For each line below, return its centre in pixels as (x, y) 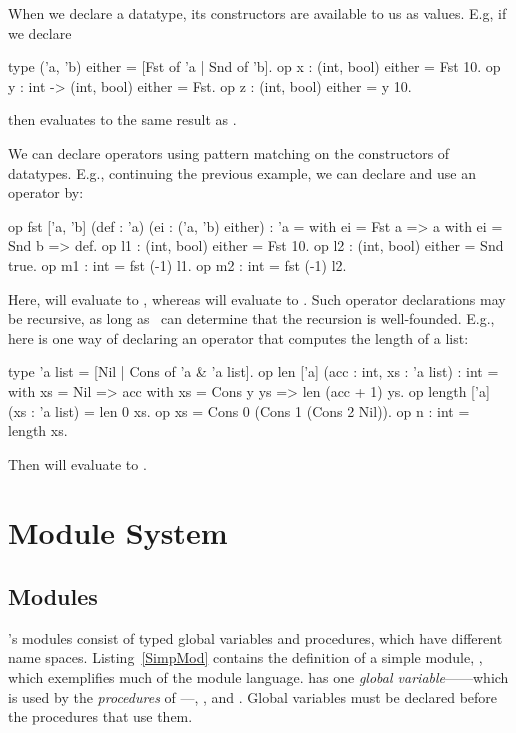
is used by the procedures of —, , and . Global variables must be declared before (253, 696)
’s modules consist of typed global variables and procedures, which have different (255, 637)
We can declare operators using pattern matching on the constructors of (229, 152)
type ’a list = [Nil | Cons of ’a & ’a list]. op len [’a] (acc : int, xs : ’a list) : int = (253, 371)
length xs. (38, 430)
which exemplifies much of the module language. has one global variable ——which (258, 677)
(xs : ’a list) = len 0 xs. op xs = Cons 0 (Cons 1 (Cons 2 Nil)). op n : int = (239, 410)
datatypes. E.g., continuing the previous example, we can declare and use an (242, 172)
